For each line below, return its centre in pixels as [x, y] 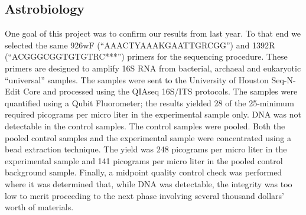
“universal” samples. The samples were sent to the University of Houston [137, 79]
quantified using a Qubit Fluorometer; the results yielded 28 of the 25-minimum [149, 102]
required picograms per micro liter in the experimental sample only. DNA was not [153, 114]
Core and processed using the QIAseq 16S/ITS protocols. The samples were [160, 91]
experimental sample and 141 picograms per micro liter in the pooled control [144, 160]
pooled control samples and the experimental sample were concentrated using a [148, 137]
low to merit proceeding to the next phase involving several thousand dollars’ [144, 195]
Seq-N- [284, 79]
